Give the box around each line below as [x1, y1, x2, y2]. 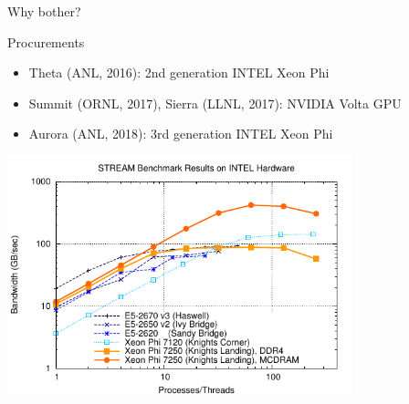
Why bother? [7, 2, 81, 20]
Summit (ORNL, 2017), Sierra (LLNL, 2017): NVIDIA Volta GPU [28, 93, 402, 112]
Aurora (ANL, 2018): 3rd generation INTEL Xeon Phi [28, 124, 333, 143]
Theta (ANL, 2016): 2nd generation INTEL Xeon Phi [28, 63, 330, 82]
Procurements [7, 32, 85, 51]
